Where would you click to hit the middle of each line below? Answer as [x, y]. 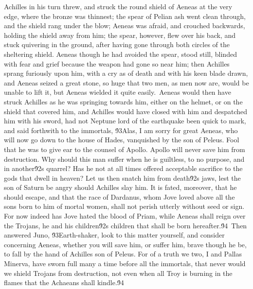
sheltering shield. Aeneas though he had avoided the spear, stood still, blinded [120, 54]
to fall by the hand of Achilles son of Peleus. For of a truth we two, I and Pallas [123, 254]
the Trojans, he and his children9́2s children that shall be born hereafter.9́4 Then [126, 225]
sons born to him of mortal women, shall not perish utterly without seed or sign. [124, 206]
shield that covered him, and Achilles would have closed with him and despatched [126, 111]
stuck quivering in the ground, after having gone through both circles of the [117, 44]
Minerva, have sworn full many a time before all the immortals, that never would [125, 263]
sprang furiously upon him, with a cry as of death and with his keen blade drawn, [126, 73]
